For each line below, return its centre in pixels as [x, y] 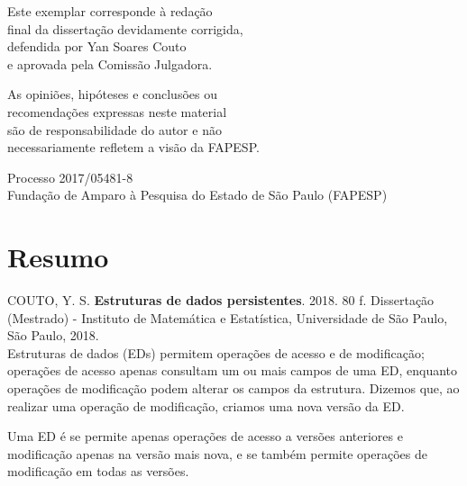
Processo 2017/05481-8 [70, 177]
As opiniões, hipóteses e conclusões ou [112, 94]
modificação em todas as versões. [98, 471]
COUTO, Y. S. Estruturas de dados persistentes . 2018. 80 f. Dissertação [221, 300]
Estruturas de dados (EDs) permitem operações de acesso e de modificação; [216, 352]
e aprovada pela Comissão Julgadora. [110, 63]
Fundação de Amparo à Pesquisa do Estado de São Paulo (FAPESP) [197, 195]
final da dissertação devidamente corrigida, [125, 28]
